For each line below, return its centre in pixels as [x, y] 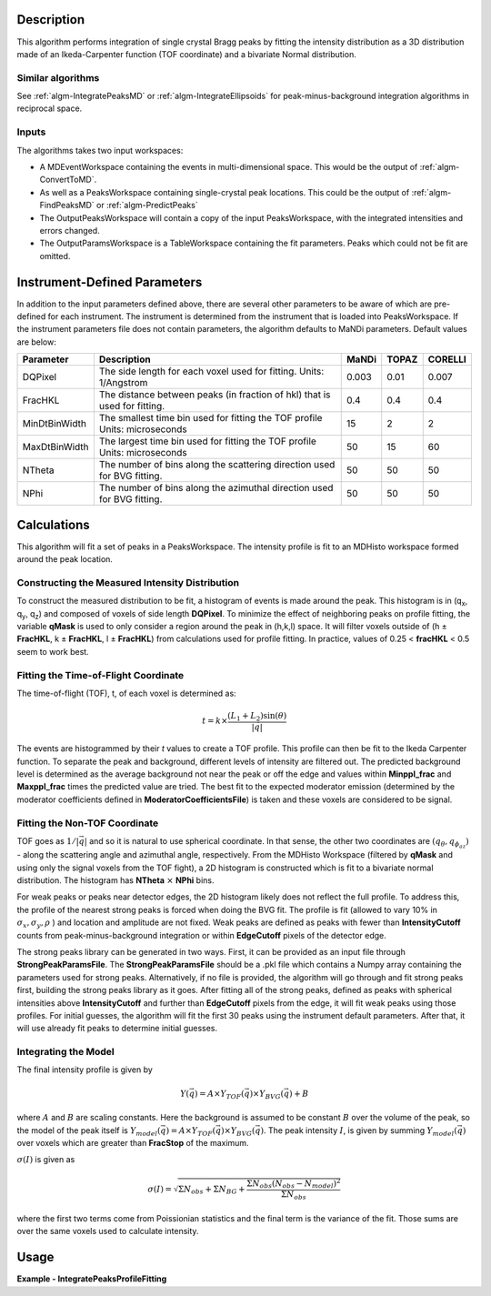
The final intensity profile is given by [85, 1070]
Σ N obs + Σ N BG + [211, 1190]
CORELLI [447, 359]
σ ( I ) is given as [46, 1160]
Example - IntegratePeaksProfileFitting [92, 1279]
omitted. [55, 256]
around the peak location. [65, 559]
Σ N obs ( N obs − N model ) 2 [294, 1184]
